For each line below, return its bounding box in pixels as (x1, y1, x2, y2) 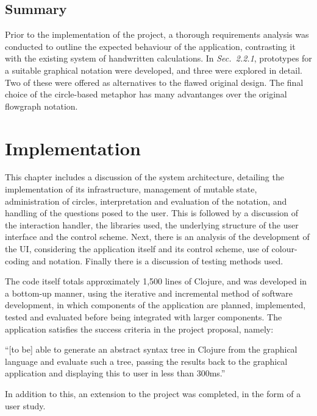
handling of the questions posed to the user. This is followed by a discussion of (5, 206, 299, 219)
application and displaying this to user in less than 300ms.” (5, 367, 226, 379)
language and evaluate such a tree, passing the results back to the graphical (5, 354, 288, 367)
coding (5, 254, 30, 267)
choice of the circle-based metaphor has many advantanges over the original (5, 88, 287, 100)
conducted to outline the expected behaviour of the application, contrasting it (5, 40, 296, 52)
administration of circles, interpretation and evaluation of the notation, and (5, 194, 287, 207)
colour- (271, 242, 297, 255)
